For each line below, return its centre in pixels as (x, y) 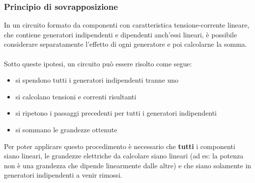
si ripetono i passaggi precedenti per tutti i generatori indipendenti (116, 113)
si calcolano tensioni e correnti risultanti (76, 96)
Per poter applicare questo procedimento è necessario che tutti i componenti (120, 146)
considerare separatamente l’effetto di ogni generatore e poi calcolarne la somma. (126, 44)
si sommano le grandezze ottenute (66, 129)
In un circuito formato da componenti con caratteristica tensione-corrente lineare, (127, 25)
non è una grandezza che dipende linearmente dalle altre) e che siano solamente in (128, 165)
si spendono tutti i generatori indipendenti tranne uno (97, 80)
